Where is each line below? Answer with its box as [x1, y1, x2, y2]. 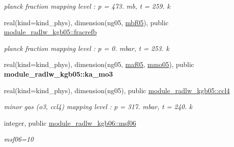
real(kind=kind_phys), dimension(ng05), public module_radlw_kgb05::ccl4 [4, 85, 230, 95]
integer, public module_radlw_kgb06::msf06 [4, 117, 136, 128]
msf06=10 [4, 134, 34, 144]
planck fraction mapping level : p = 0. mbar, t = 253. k [4, 43, 169, 53]
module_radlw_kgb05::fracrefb [4, 27, 97, 37]
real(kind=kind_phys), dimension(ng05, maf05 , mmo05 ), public [4, 59, 194, 69]
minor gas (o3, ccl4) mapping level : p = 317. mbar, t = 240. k [4, 101, 193, 112]
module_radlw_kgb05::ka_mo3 [4, 68, 113, 79]
